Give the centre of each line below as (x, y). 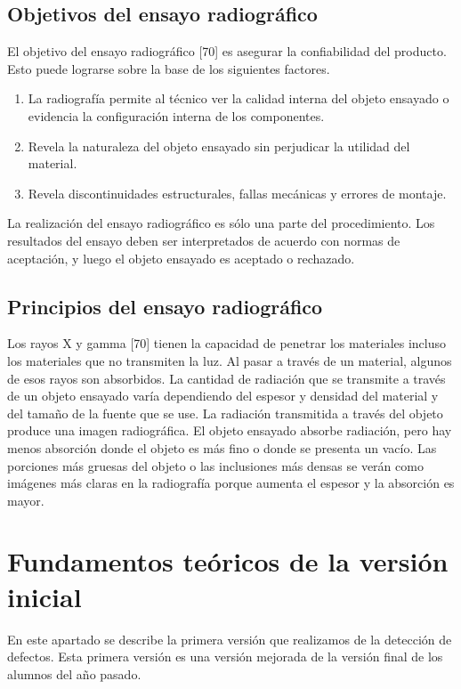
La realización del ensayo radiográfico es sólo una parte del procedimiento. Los (221, 223)
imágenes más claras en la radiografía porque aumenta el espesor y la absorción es (231, 483)
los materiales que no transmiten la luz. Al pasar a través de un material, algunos (230, 360)
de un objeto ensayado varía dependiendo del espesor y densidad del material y (223, 396)
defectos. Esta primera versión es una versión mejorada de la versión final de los (225, 657)
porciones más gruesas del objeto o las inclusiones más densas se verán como (215, 465)
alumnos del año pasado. (74, 673)
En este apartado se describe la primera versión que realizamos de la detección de (230, 639)
